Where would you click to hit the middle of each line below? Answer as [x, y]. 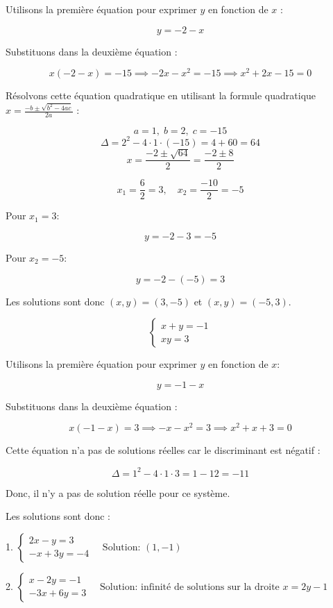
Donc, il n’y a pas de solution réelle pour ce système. [118, 492]
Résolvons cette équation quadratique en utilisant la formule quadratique [161, 95]
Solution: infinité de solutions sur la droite [189, 587]
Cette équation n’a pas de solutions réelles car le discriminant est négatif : [163, 450]
